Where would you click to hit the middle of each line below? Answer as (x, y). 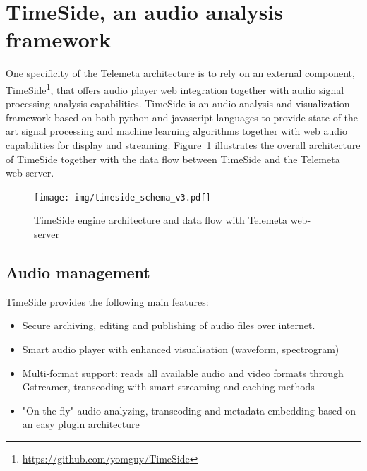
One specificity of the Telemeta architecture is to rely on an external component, (180, 73)
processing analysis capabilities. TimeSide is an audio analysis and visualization (178, 103)
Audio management (78, 272)
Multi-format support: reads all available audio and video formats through (183, 372)
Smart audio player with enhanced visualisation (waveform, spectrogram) (181, 348)
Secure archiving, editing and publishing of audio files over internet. (169, 325)
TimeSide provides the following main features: (107, 301)
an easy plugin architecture (81, 424)
